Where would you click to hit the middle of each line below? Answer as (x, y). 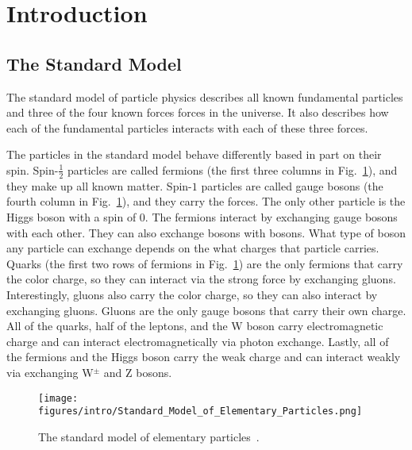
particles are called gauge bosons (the (292, 185)
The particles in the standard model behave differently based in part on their (194, 154)
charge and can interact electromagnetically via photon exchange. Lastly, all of (198, 341)
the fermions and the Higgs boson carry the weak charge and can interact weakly (204, 357)
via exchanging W (50, 372)
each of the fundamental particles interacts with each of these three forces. (187, 127)
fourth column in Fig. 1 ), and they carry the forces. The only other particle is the (206, 201)
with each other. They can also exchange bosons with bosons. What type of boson (206, 232)
